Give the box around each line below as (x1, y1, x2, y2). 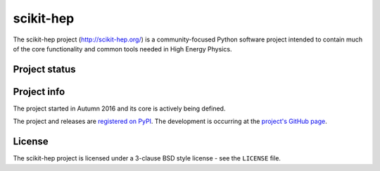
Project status (13, 63, 77, 75)
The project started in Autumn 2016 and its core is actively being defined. (13, 104, 226, 113)
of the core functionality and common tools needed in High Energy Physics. (13, 44, 232, 53)
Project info (13, 85, 65, 98)
